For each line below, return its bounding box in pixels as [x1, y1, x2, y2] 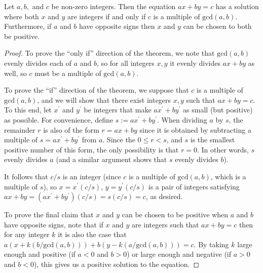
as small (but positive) [183, 104, 253, 115]
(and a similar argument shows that [56, 154, 167, 165]
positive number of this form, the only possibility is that [4, 144, 179, 154]
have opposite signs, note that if [4, 219, 103, 229]
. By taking [194, 239, 229, 249]
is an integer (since [62, 171, 121, 181]
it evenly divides [170, 57, 220, 68]
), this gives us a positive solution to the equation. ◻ [33, 259, 200, 269]
